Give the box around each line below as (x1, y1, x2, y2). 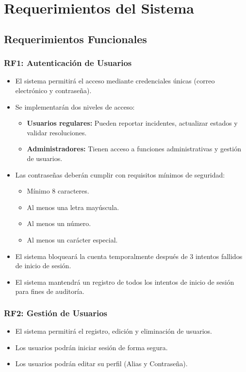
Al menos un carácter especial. (27, 234, 118, 244)
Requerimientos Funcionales (4, 31, 147, 46)
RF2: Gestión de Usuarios (4, 307, 107, 319)
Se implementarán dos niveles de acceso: (15, 101, 135, 112)
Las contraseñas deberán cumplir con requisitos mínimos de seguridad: (15, 169, 225, 179)
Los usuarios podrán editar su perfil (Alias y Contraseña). (15, 358, 188, 369)
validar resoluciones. (27, 127, 87, 137)
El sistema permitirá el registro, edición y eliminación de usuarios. (15, 326, 213, 336)
